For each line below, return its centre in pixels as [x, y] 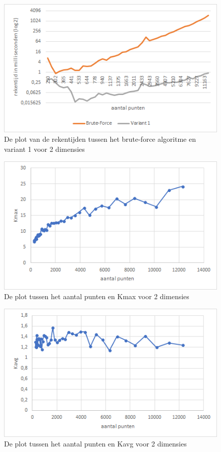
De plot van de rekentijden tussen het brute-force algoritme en [100, 139]
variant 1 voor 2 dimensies [44, 149]
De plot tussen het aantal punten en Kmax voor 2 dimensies [97, 296]
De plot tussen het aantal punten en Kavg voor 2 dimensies [95, 444]
